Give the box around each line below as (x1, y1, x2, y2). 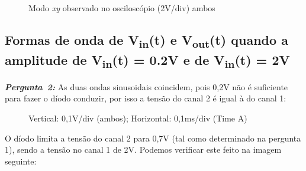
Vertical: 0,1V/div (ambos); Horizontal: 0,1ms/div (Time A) (28, 111, 247, 124)
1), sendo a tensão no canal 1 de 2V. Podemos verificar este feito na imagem (5, 143, 282, 156)
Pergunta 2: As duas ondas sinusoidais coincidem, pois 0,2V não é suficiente (5, 80, 288, 93)
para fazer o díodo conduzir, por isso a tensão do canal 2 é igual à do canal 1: (5, 92, 286, 104)
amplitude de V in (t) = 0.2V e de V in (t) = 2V (5, 50, 290, 71)
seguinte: (5, 154, 37, 167)
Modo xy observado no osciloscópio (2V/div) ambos (28, 2, 215, 14)
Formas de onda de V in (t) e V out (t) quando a (5, 30, 288, 51)
